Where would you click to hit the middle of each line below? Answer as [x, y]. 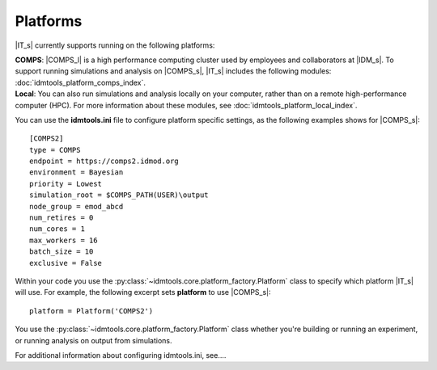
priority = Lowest [66, 183]
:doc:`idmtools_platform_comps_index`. [80, 82]
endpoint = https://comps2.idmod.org [104, 161]
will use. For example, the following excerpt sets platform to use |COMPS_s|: [143, 292]
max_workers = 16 [64, 240]
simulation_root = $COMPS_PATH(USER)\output [119, 195]
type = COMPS [55, 150]
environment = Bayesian [76, 172]
